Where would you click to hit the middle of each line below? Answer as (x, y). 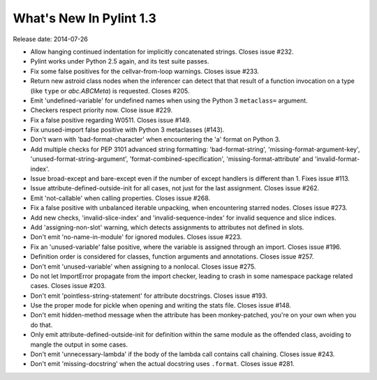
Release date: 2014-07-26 (51, 39)
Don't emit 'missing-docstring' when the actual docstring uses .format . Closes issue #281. (162, 364)
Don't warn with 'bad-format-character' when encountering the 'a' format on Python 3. (155, 139)
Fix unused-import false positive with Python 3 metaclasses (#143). (127, 130)
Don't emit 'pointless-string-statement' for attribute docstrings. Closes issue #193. (149, 296)
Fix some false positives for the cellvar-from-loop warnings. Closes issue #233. (145, 71)
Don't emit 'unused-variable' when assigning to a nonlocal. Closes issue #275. (143, 266)
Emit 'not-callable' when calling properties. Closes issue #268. (120, 198)
